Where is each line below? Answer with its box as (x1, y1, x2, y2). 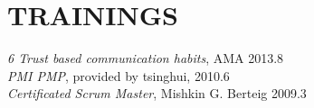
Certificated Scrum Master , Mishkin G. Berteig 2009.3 (7, 84, 307, 103)
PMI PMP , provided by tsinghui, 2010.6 (7, 66, 230, 85)
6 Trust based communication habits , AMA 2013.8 (7, 49, 284, 67)
